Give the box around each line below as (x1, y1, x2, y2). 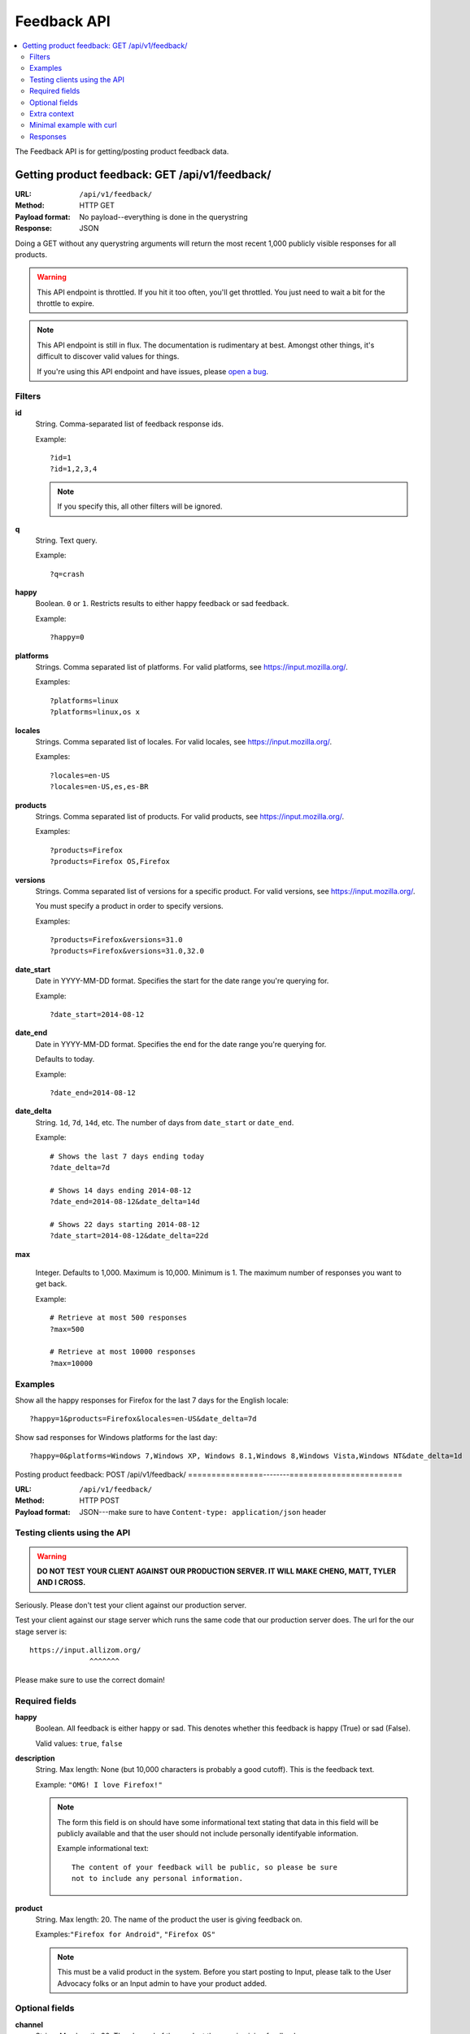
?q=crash (50, 570, 85, 578)
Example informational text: (57, 1844, 150, 1853)
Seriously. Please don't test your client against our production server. (15, 1600, 247, 1610)
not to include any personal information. (72, 1874, 244, 1883)
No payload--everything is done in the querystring (79, 212, 248, 221)
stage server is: (15, 1626, 67, 1636)
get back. (35, 1279, 67, 1289)
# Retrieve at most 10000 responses (50, 1347, 196, 1356)
